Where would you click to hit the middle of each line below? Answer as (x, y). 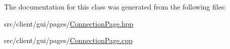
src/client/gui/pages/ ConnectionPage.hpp (69, 23)
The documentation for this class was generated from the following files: (115, 6)
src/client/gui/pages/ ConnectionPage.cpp (68, 40)
